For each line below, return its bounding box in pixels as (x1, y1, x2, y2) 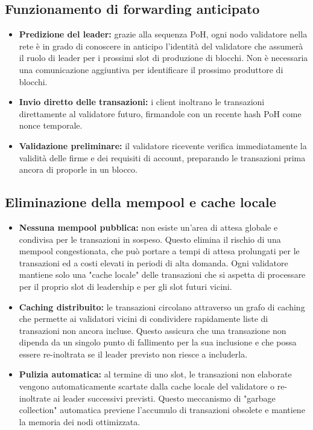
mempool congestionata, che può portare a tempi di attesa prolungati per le (19, 245, 300, 257)
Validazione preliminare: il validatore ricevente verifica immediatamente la (19, 139, 307, 152)
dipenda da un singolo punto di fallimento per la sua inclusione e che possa (19, 336, 297, 348)
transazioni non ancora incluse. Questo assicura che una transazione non (19, 324, 286, 336)
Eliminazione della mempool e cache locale (5, 193, 276, 211)
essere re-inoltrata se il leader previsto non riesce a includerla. (19, 347, 248, 360)
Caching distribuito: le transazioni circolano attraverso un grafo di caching (19, 300, 305, 313)
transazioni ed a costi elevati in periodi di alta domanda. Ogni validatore (19, 256, 288, 269)
